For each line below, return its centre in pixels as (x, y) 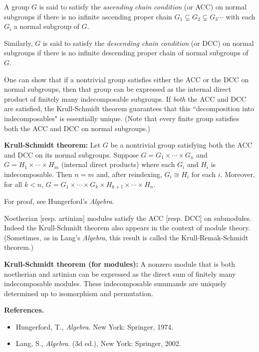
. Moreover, (238, 174)
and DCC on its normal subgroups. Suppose (71, 154)
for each (204, 174)
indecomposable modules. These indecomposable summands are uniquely (115, 283)
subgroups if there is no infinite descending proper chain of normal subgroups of (126, 53)
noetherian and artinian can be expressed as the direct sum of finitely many (120, 273)
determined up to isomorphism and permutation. (79, 293)
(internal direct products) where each (118, 164)
